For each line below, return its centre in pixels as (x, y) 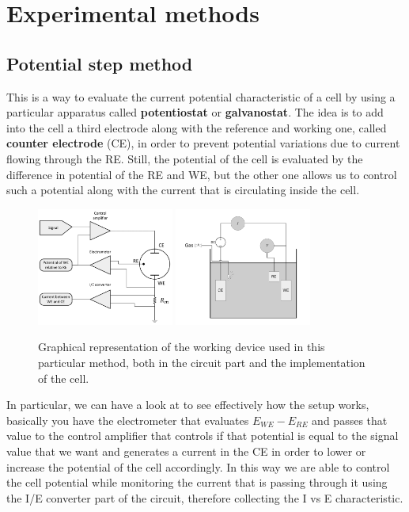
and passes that (350, 420)
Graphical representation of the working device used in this (182, 347)
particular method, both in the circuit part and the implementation (202, 363)
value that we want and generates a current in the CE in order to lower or (186, 451)
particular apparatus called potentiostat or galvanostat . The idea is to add (195, 112)
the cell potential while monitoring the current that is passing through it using (197, 482)
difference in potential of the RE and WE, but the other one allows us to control (202, 174)
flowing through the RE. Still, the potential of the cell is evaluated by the (185, 158)
